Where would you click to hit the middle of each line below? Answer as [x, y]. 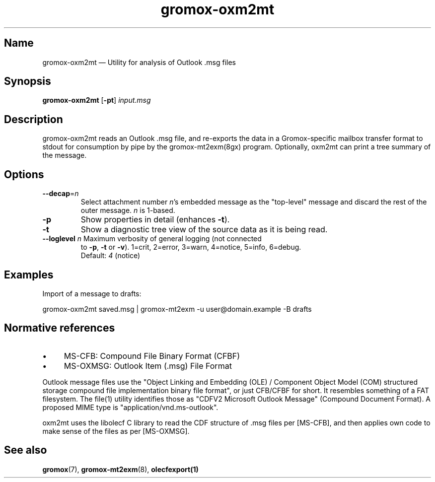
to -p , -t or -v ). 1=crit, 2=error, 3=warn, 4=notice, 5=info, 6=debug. [191, 247]
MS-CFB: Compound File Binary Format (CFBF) [152, 356]
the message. [65, 155]
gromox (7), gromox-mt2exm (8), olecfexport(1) [120, 469]
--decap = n [61, 194]
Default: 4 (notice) [110, 256]
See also [26, 450]
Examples [29, 275]
